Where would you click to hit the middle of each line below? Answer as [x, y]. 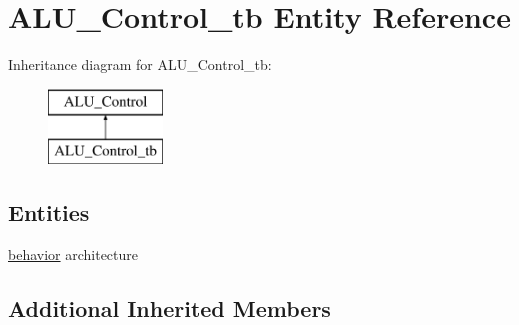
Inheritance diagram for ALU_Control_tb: [140, 64]
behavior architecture [73, 254]
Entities [49, 212]
